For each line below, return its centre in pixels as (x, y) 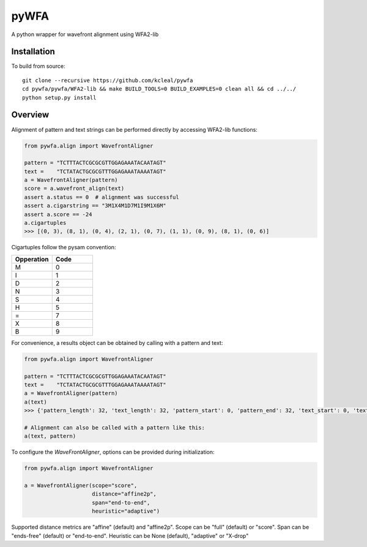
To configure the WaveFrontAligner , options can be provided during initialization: (113, 452)
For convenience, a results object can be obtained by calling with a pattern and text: (117, 342)
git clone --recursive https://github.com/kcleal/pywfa (108, 80)
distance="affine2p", (124, 494)
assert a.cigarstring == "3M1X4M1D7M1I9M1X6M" (95, 206)
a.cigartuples (45, 223)
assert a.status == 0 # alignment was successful (102, 197)
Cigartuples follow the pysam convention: (64, 247)
